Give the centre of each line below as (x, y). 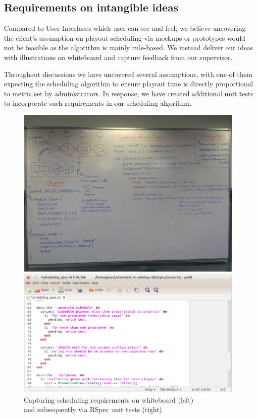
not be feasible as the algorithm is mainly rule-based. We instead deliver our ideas (128, 47)
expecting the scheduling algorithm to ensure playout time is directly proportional (128, 84)
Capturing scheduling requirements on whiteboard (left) (109, 399)
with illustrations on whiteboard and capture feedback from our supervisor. (118, 57)
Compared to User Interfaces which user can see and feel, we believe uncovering (125, 28)
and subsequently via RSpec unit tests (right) (93, 409)
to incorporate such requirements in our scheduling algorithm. (98, 103)
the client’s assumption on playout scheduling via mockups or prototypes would (125, 37)
